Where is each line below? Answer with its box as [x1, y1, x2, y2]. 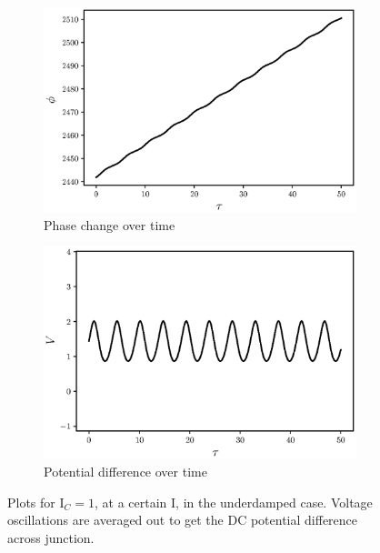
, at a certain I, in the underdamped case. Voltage [95, 492, 373, 511]
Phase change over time [44, 215, 175, 234]
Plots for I [7, 492, 65, 511]
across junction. [7, 528, 95, 547]
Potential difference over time [44, 462, 207, 480]
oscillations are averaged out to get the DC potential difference [7, 510, 358, 529]
